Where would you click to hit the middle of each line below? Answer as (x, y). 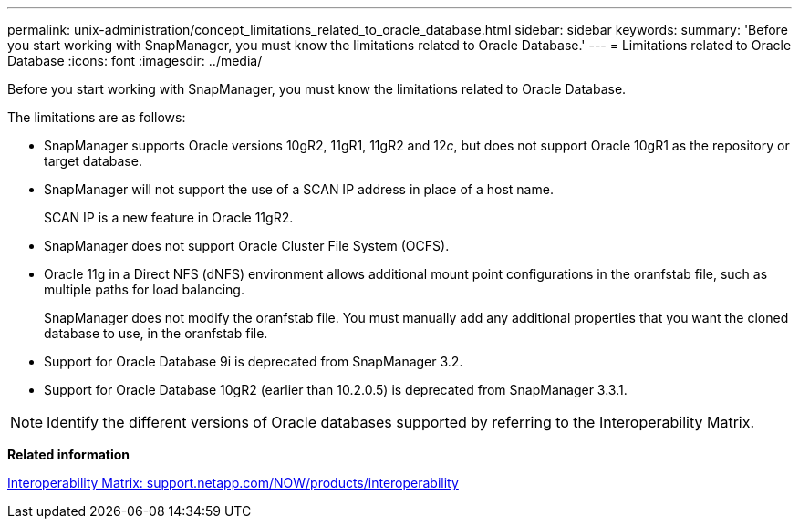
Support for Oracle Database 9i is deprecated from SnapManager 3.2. (254, 361)
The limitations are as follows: (97, 117)
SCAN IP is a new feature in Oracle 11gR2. (169, 217)
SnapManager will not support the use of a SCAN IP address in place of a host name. (299, 189)
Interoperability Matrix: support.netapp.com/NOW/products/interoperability (233, 483)
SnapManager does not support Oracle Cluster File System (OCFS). (247, 246)
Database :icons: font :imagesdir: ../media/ (135, 61)
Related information (69, 454)
